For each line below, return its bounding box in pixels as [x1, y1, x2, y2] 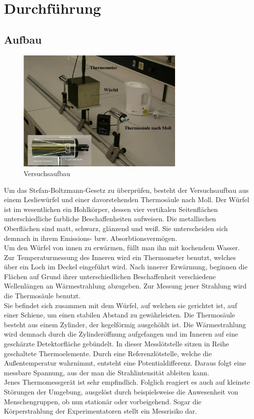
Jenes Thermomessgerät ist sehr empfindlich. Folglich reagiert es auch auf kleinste [4, 377, 250, 387]
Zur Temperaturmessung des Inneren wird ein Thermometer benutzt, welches [4, 252, 236, 262]
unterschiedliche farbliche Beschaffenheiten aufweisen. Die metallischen [4, 213, 216, 224]
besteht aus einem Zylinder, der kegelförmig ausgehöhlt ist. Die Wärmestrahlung [4, 319, 246, 329]
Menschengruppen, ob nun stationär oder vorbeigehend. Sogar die [4, 396, 202, 406]
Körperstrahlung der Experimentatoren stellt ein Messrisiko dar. [4, 406, 197, 416]
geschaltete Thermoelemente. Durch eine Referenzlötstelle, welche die [4, 348, 212, 358]
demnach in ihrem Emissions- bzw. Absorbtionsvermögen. [4, 233, 178, 243]
